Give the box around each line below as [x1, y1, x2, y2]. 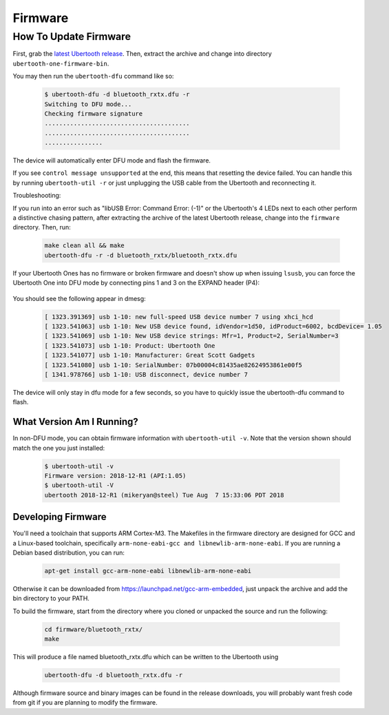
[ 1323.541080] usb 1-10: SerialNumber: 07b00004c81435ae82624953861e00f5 [44, 361, 303, 369]
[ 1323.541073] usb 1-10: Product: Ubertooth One [44, 342, 215, 349]
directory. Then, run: [12, 223, 72, 231]
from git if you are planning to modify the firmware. [12, 698, 158, 707]
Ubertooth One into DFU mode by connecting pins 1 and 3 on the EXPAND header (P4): [12, 279, 260, 287]
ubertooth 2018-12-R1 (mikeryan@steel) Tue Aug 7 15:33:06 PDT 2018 [44, 491, 284, 499]
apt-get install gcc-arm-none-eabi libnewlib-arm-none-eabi [44, 567, 252, 574]
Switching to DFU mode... [44, 100, 132, 108]
